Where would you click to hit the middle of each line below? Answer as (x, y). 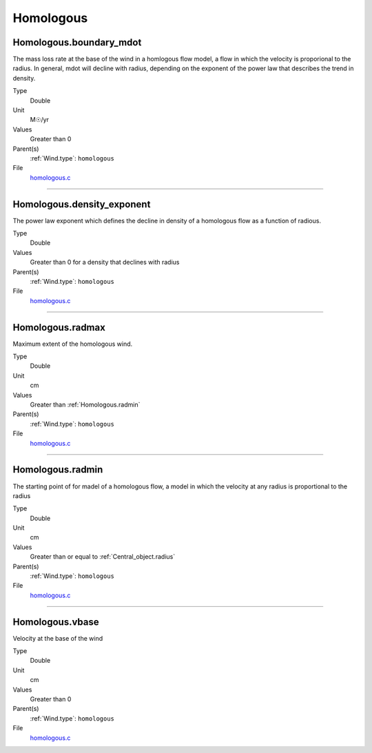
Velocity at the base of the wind (58, 638)
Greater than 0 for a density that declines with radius (105, 262)
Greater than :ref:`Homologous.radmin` (85, 405)
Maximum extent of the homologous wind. (73, 344)
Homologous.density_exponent (82, 204)
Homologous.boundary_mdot (77, 42)
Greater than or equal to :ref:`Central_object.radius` (103, 557)
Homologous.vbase (56, 622)
